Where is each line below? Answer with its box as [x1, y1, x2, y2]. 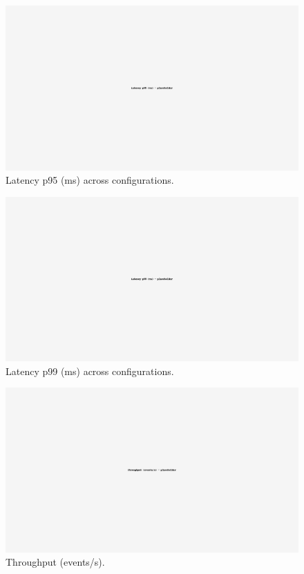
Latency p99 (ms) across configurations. [6, 363, 174, 378]
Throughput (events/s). [6, 555, 105, 569]
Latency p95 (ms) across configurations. [6, 173, 174, 187]
